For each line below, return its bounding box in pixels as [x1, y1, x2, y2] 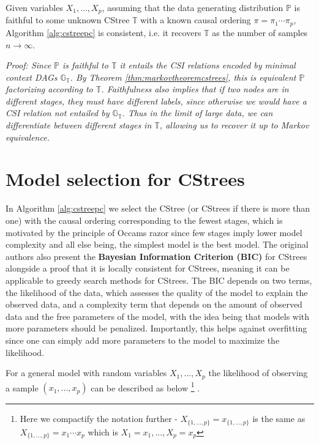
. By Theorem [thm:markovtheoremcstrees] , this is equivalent [70, 70, 296, 83]
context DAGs [6, 70, 58, 83]
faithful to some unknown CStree [6, 13, 130, 26]
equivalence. [6, 130, 50, 143]
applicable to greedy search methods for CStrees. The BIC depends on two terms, [6, 273, 312, 286]
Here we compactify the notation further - [20, 412, 178, 425]
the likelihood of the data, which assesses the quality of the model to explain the [6, 286, 308, 298]
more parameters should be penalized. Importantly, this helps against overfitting [6, 322, 307, 335]
